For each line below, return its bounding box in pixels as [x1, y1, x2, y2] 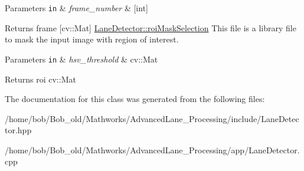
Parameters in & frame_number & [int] [5, 2, 148, 14]
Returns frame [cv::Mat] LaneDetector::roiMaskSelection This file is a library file [5, 21, 296, 34]
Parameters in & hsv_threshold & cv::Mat [5, 52, 158, 65]
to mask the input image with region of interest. [5, 33, 179, 45]
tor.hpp [5, 124, 32, 136]
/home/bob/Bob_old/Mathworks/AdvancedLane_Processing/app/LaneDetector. [5, 143, 300, 156]
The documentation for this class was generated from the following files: [5, 93, 265, 105]
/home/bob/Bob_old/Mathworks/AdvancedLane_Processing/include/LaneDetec [5, 112, 299, 124]
